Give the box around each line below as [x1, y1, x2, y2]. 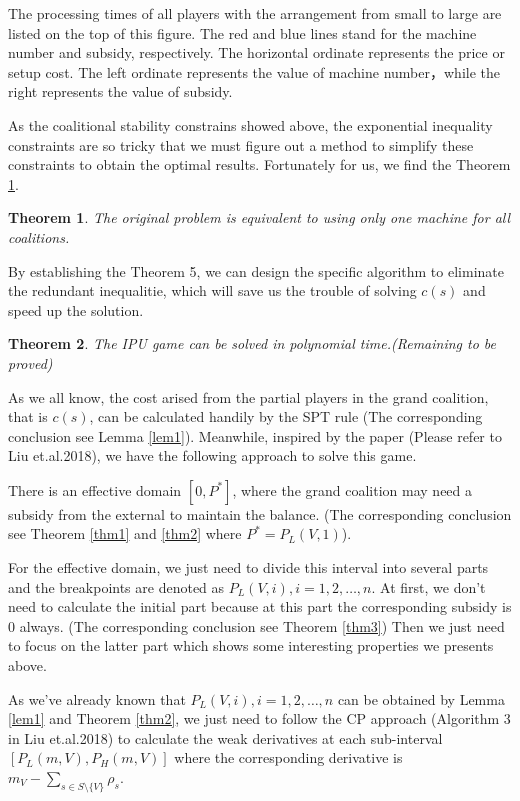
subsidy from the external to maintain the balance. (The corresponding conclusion [8, 503, 512, 524]
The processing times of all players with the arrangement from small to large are [8, 3, 502, 23]
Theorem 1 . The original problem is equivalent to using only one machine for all [8, 207, 511, 228]
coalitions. [8, 226, 70, 247]
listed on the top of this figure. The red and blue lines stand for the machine [8, 22, 477, 43]
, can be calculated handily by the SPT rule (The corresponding [89, 406, 483, 427]
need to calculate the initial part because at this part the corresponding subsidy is [8, 596, 512, 617]
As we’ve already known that [8, 688, 186, 709]
